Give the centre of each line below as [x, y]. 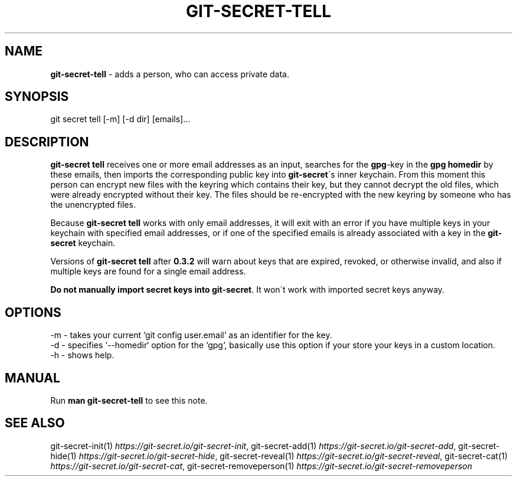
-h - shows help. [82, 355]
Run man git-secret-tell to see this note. [129, 400]
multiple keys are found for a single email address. [148, 271]
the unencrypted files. [93, 205]
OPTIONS [33, 312]
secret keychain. [83, 243]
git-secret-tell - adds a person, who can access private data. [170, 74]
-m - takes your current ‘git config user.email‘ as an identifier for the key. [191, 335]
